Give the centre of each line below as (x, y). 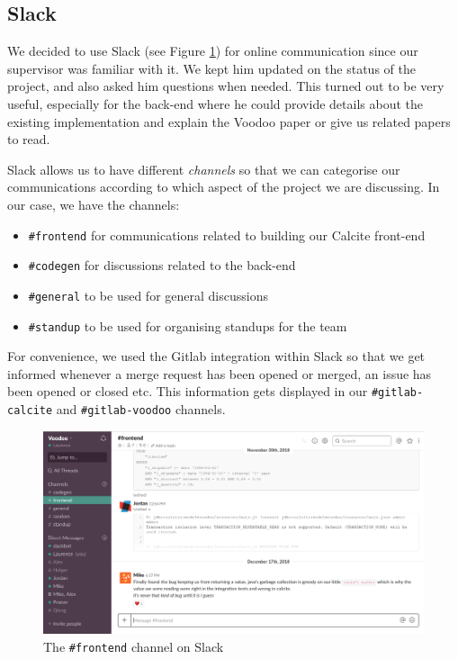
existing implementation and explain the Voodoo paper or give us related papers (229, 121)
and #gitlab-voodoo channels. (141, 409)
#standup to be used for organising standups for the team (188, 325)
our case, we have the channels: (94, 204)
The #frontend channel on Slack (134, 646)
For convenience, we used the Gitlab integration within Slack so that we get (216, 356)
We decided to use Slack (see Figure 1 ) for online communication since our (213, 51)
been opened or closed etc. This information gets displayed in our (188, 391)
